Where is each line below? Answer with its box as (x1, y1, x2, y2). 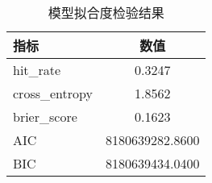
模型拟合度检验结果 (48, 3, 164, 22)
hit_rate (13, 60, 61, 79)
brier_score (13, 107, 77, 126)
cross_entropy (13, 84, 93, 102)
